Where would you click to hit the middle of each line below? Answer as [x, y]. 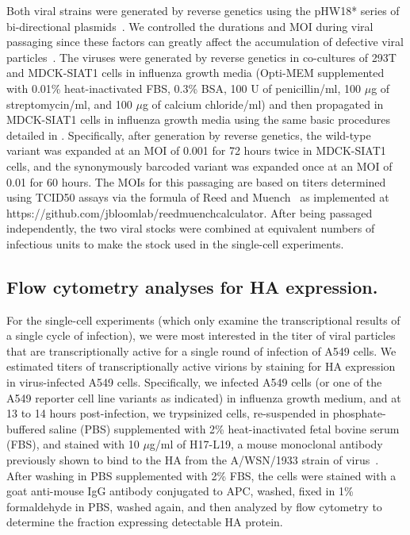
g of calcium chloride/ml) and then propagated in [263, 104]
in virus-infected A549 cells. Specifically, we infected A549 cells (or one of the [194, 382]
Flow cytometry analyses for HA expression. [192, 286]
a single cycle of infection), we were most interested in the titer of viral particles [201, 335]
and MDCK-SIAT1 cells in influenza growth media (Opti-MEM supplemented [195, 73]
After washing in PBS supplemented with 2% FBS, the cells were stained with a [201, 475]
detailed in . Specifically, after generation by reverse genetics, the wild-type [189, 135]
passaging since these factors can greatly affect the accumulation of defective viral [205, 42]
